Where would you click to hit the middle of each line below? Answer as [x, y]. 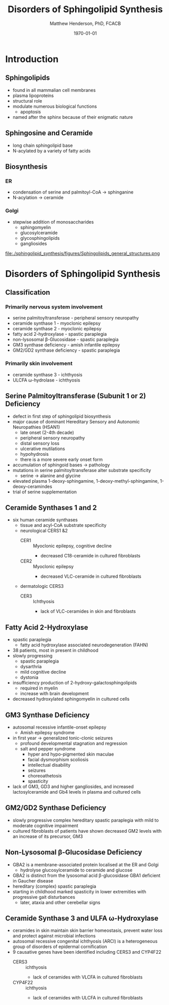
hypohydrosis [35, 454]
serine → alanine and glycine [50, 476]
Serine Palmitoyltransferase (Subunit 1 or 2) [76, 396]
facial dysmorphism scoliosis [58, 759]
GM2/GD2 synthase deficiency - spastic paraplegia [66, 350]
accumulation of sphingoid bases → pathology [61, 465]
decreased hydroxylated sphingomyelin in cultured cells [71, 699]
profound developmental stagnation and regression [74, 743]
